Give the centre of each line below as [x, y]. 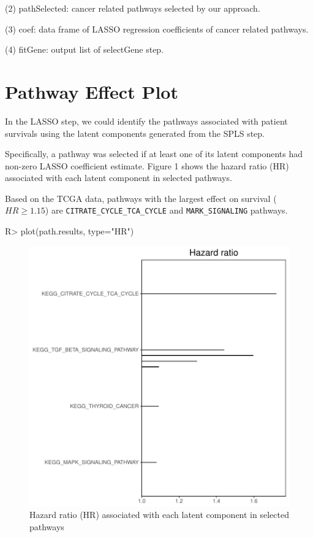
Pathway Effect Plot [92, 91]
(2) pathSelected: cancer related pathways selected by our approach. [133, 8]
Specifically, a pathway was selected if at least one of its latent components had [154, 154]
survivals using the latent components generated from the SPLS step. [135, 133]
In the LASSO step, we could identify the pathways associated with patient [146, 121]
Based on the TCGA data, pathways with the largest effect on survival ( [141, 198]
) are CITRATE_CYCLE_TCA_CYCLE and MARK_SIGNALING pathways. [166, 210]
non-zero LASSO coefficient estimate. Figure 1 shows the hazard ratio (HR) [147, 165]
